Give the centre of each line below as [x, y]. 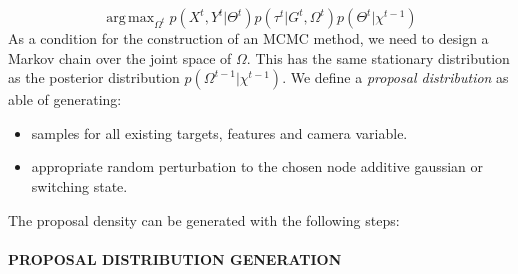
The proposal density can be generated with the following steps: [204, 219]
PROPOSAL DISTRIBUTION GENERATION [175, 258]
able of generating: [65, 99]
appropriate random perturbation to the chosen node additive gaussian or [257, 166]
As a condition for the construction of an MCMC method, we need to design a [248, 38]
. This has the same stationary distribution [378, 57]
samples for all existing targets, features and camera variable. [219, 132]
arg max [130, 18]
